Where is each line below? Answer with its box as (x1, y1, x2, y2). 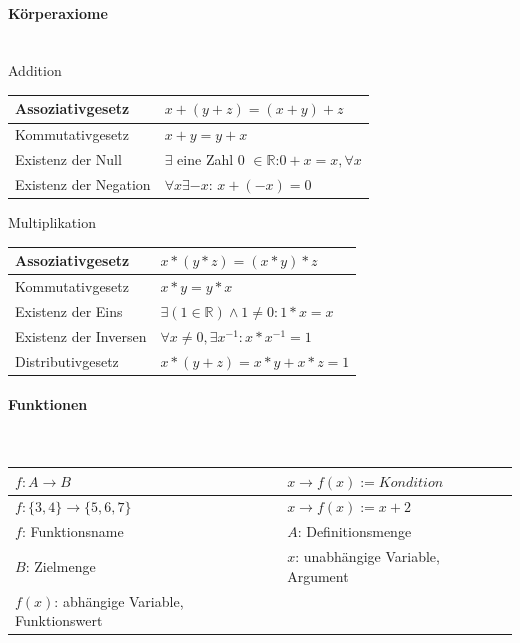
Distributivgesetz (15, 350, 119, 371)
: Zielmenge (25, 555, 96, 576)
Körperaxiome (8, 2, 108, 23)
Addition (8, 60, 62, 81)
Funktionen (8, 394, 88, 415)
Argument (287, 565, 349, 586)
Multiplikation (8, 212, 96, 233)
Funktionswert (15, 610, 103, 631)
